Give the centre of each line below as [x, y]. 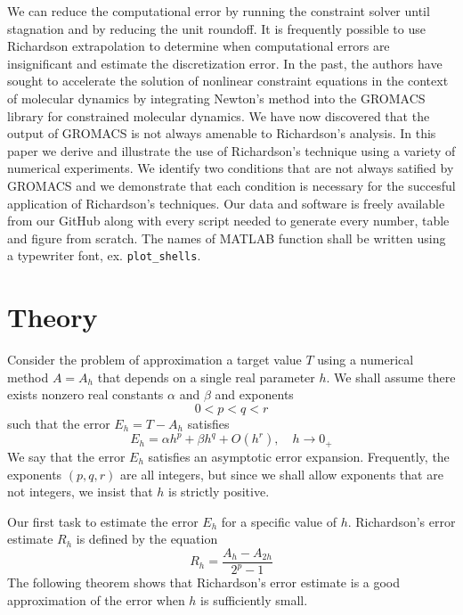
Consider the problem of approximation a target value [154, 360]
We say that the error [66, 456]
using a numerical [366, 360]
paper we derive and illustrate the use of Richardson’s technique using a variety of [231, 150]
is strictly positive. [219, 492]
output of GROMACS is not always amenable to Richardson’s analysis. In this [222, 133]
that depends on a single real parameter [206, 377]
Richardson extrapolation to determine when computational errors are [199, 46]
